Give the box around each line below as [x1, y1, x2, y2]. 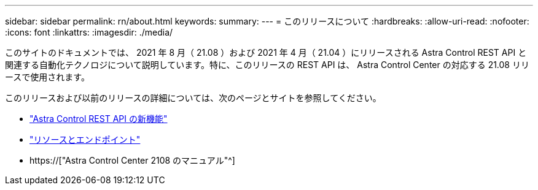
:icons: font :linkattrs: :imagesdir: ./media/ [5, 27, 173, 37]
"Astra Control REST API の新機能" [29, 113, 168, 124]
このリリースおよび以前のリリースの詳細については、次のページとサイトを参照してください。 [5, 93, 381, 103]
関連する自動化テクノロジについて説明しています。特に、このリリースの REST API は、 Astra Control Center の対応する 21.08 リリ [5, 59, 529, 70]
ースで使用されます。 [5, 72, 90, 82]
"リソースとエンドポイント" [29, 134, 141, 145]
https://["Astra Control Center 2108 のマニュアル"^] [29, 155, 235, 165]
